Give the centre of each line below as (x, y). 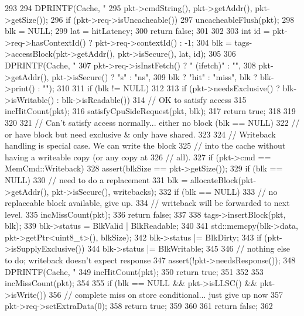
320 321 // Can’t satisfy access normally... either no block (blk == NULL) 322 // (152, 122)
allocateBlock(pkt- (223, 179)
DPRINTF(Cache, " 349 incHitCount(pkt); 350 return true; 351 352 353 (134, 271)
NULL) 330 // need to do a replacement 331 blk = (96, 179)
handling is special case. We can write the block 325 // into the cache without (145, 145)
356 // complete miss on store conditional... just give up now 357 (166, 294)
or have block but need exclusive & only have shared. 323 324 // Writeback (140, 134)
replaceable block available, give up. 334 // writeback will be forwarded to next (147, 203)
